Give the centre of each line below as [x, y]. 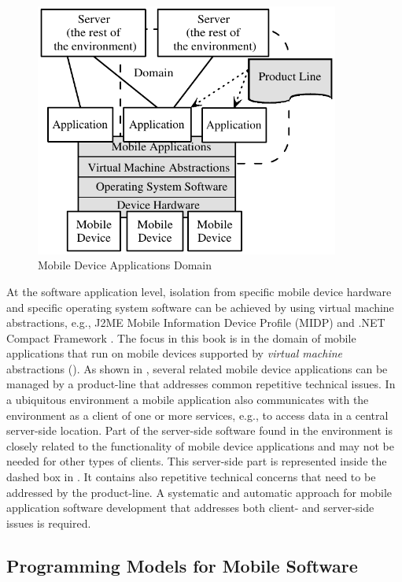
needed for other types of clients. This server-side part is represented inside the [197, 461]
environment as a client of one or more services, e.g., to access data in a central [197, 415]
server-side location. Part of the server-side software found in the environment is [199, 430]
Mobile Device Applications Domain [125, 265]
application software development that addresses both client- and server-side [190, 508]
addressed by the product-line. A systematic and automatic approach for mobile [199, 492]
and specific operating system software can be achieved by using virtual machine [200, 307]
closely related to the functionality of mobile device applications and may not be [200, 445]
